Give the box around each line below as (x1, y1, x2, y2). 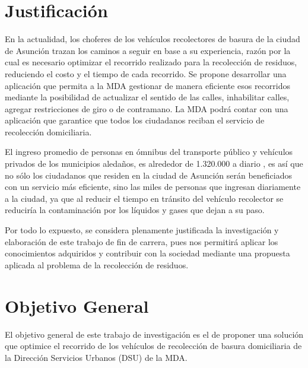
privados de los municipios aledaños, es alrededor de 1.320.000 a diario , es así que (5, 157, 303, 170)
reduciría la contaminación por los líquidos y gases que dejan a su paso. (5, 204, 265, 216)
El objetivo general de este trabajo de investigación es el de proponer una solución (5, 328, 304, 340)
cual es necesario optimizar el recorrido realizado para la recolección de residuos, (5, 56, 297, 68)
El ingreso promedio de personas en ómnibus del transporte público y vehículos (5, 145, 293, 158)
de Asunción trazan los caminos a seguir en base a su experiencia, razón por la (5, 44, 291, 56)
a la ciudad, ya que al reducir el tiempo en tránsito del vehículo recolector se (5, 192, 284, 204)
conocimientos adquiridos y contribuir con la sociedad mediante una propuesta (5, 247, 290, 259)
